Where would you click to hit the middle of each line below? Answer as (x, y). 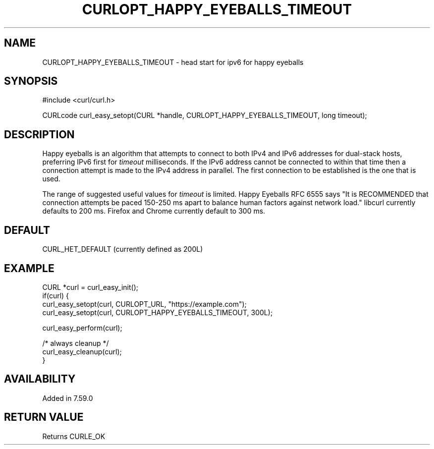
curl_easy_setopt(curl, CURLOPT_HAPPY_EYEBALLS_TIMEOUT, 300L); (158, 312)
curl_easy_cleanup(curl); (82, 351)
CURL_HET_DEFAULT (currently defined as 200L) (123, 249)
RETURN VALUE (44, 417)
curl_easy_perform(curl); (82, 328)
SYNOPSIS (31, 81)
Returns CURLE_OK (74, 436)
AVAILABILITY (40, 379)
